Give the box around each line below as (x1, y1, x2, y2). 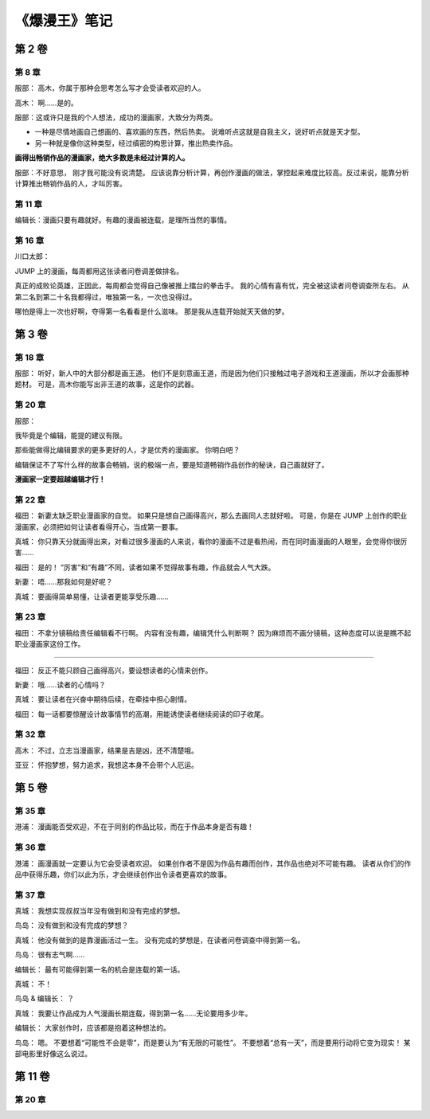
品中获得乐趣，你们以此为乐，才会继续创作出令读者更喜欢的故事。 (14, 869, 231, 879)
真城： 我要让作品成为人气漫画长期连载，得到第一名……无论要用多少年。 (14, 1008, 252, 1018)
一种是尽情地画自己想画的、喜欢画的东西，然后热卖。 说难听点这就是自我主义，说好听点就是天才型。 (34, 127, 365, 137)
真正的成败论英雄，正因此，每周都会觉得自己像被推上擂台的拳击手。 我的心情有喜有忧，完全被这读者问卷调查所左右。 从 (14, 281, 409, 291)
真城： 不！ (14, 980, 52, 989)
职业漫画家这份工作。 (14, 640, 85, 649)
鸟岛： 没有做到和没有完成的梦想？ (14, 921, 129, 930)
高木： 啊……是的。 (14, 98, 79, 108)
